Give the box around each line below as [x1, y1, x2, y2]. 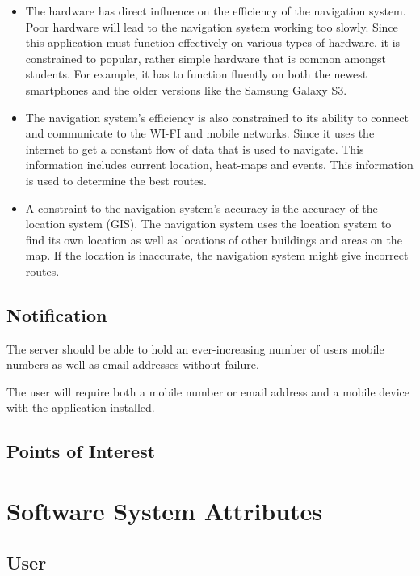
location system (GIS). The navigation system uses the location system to [25, 215, 392, 232]
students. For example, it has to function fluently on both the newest [25, 66, 367, 83]
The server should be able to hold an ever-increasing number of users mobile [6, 340, 384, 357]
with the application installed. [6, 399, 155, 416]
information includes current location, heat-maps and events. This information [25, 156, 414, 173]
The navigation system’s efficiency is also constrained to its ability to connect [25, 108, 409, 125]
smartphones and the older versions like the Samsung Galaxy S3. [25, 81, 347, 98]
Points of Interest [6, 438, 156, 464]
